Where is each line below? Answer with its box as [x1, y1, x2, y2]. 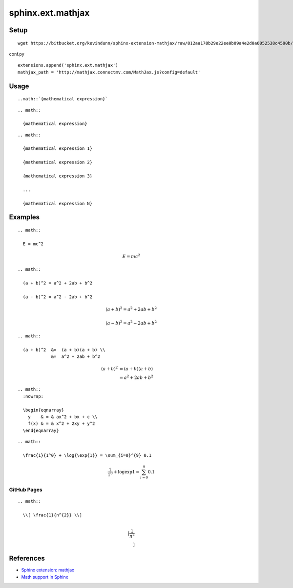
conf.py [9, 51, 24, 57]
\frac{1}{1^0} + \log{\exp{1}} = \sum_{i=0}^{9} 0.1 [22, 452, 152, 458]
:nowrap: [22, 393, 44, 399]
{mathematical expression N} [22, 201, 93, 206]
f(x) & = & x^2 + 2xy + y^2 [27, 421, 95, 426]
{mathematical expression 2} [22, 160, 93, 165]
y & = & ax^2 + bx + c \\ [27, 414, 98, 420]
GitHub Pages [9, 486, 42, 493]
